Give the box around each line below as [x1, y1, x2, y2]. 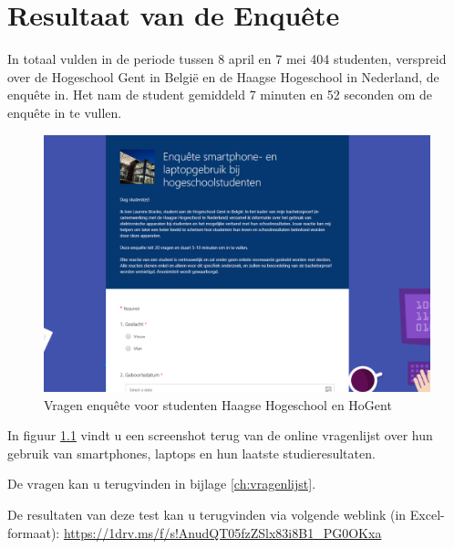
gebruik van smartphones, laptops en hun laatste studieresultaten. [7, 443, 376, 462]
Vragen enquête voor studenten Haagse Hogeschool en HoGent [44, 395, 392, 414]
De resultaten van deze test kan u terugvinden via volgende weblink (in [7, 505, 407, 524]
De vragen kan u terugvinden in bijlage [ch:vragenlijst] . [7, 474, 316, 493]
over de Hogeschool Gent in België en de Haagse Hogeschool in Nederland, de [7, 67, 439, 86]
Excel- [409, 505, 445, 524]
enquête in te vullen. [7, 102, 122, 121]
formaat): [7, 523, 60, 542]
